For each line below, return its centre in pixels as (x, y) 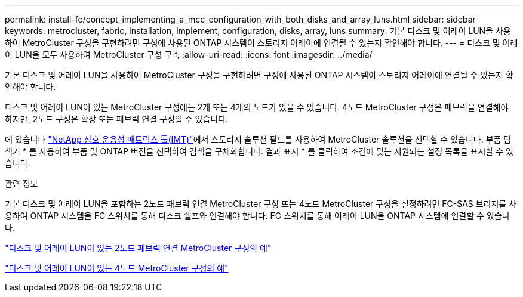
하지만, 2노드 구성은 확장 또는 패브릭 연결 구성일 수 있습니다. (117, 119)
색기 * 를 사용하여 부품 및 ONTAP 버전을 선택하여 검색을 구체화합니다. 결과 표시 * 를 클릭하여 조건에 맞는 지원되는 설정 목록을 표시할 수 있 (259, 151)
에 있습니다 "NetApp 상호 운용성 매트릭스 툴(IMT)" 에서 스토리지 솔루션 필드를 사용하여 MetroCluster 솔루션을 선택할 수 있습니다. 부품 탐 (258, 139)
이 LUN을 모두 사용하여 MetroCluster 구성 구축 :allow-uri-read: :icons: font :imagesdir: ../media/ (189, 55)
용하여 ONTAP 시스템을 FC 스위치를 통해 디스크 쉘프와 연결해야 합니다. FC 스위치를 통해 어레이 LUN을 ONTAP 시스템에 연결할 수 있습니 (257, 216)
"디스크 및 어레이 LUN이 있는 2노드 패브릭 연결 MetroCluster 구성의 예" (138, 248)
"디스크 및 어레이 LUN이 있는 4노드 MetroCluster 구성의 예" (117, 268)
